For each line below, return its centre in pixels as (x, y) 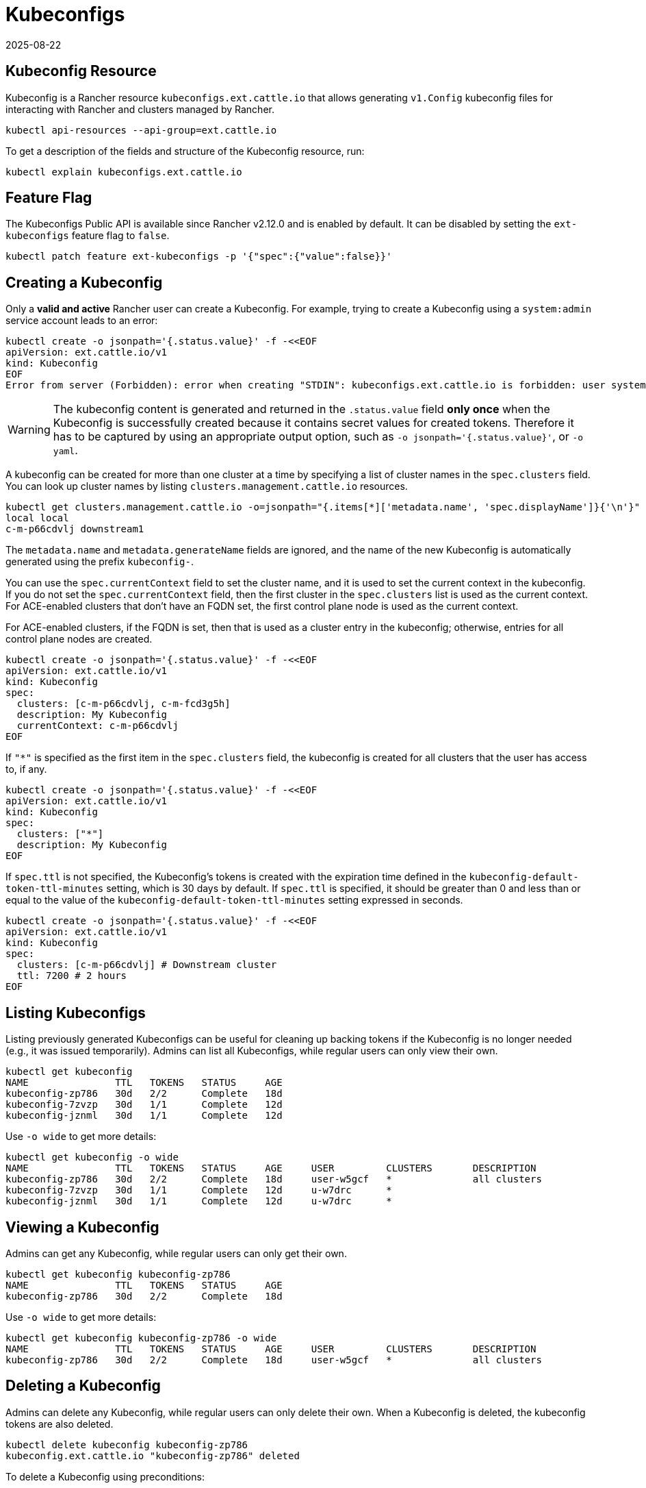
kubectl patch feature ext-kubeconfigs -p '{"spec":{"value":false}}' (199, 257)
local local (37, 518)
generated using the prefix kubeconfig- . (100, 562)
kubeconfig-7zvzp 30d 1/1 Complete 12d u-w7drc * (199, 1190)
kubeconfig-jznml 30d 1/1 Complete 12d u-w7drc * (199, 1201)
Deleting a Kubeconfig (83, 1386)
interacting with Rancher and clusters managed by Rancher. (140, 109)
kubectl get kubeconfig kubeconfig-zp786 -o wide (141, 1338)
